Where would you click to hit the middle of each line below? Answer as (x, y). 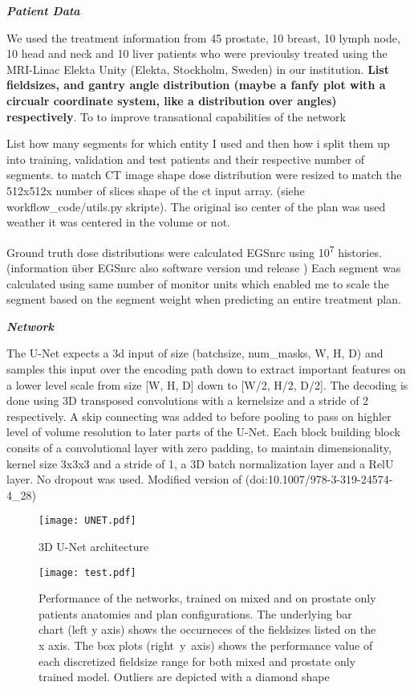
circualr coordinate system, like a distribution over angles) (172, 100)
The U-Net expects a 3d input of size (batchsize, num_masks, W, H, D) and (195, 353)
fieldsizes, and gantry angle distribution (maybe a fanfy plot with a (196, 85)
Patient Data (43, 10)
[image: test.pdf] (87, 572)
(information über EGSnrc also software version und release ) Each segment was (204, 267)
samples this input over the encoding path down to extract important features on (206, 368)
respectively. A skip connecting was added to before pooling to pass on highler (199, 416)
